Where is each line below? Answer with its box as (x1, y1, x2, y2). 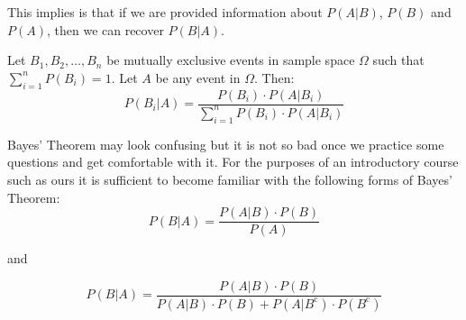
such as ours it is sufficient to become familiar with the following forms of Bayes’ (7, 169, 452, 188)
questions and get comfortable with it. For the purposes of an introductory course (7, 152, 459, 171)
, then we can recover (46, 20, 164, 39)
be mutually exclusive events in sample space (106, 50, 355, 69)
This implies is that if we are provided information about (7, 3, 323, 21)
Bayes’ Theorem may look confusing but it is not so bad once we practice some (7, 134, 444, 153)
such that (372, 50, 425, 69)
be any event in (155, 68, 241, 87)
